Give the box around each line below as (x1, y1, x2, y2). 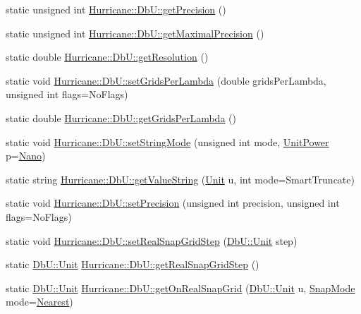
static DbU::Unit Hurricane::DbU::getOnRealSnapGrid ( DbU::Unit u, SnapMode (6, 280, 355, 295)
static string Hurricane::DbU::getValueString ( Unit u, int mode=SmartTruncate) (6, 171, 355, 186)
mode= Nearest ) (6, 294, 73, 309)
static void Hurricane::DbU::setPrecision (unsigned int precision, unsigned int (6, 195, 340, 210)
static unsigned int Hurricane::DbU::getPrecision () (6, 2, 226, 16)
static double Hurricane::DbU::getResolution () (6, 49, 209, 64)
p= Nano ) (6, 148, 46, 163)
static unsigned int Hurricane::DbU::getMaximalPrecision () (6, 25, 264, 40)
